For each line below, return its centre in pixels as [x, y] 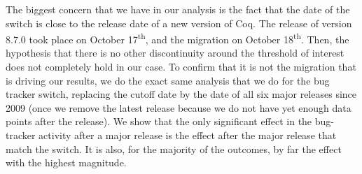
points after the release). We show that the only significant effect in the [159, 121]
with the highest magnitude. [66, 162]
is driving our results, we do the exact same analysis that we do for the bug [168, 80]
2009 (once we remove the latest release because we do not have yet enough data [179, 107]
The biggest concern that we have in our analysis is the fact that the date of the [178, 9]
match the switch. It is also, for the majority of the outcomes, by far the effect [174, 148]
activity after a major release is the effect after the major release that [188, 135]
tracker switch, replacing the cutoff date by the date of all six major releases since [181, 94]
